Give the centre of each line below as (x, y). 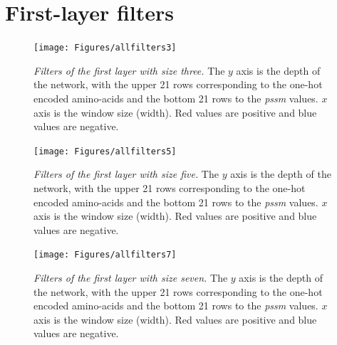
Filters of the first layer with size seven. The (131, 278)
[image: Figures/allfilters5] (105, 151)
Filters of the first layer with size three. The (129, 70)
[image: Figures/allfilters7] (105, 255)
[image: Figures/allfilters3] (105, 48)
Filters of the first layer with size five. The (126, 174)
